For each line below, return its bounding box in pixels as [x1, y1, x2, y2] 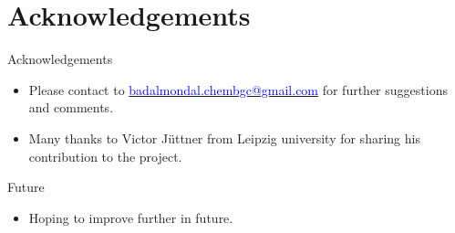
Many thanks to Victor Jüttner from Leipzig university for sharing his [28, 128, 420, 147]
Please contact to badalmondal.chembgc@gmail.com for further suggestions [28, 79, 448, 99]
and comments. [28, 98, 114, 117]
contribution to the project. [28, 146, 182, 165]
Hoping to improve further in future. [28, 207, 233, 227]
